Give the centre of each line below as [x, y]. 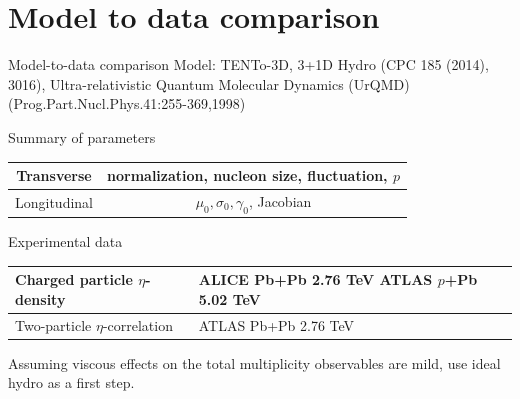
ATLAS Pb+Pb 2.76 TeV [276, 324]
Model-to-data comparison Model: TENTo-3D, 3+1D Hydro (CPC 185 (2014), [248, 64]
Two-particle [53, 324]
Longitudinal [54, 201]
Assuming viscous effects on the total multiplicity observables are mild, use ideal [254, 362]
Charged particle [74, 279]
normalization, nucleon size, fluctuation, [247, 175]
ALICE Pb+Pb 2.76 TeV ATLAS [315, 279]
